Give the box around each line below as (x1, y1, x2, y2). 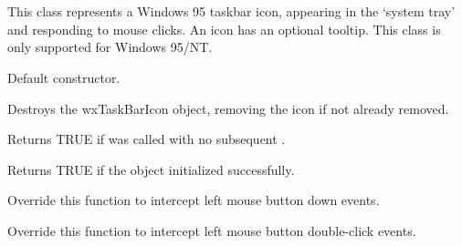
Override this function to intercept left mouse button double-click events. (7, 220, 416, 240)
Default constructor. (7, 67, 121, 87)
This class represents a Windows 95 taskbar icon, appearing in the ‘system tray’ (7, 2, 456, 21)
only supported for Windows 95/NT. (7, 37, 213, 56)
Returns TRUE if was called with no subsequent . (7, 129, 286, 149)
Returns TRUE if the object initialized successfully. (7, 159, 295, 179)
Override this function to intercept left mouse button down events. (7, 190, 380, 210)
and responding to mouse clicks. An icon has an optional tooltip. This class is (7, 19, 441, 38)
